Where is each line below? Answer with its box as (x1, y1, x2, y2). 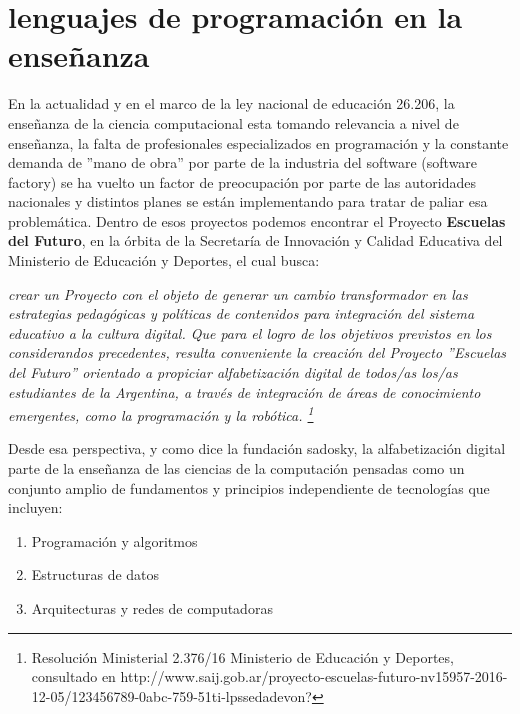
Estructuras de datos (31, 564, 160, 585)
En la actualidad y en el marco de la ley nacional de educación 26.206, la (8, 93, 455, 114)
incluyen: (8, 497, 63, 518)
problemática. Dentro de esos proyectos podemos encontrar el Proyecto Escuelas (8, 210, 506, 231)
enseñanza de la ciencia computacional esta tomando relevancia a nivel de (8, 112, 459, 133)
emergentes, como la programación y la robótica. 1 (8, 402, 314, 425)
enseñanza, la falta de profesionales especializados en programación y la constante (8, 132, 509, 153)
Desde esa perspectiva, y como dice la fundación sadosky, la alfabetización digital (8, 438, 506, 459)
